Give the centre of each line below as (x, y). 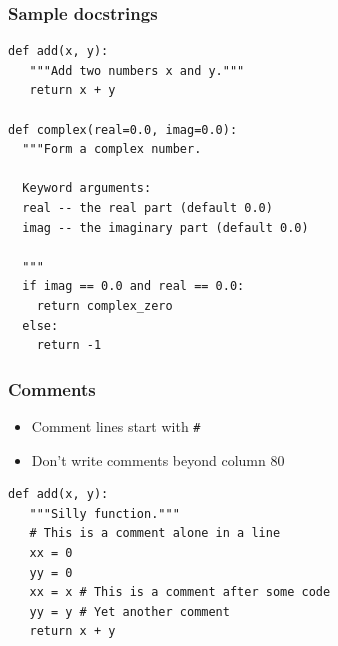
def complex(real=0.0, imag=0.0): (123, 129)
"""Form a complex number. (112, 149)
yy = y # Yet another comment (129, 611)
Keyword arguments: (87, 188)
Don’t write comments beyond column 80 (158, 459)
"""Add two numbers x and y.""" (137, 70)
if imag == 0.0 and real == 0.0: (133, 286)
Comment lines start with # (116, 425)
